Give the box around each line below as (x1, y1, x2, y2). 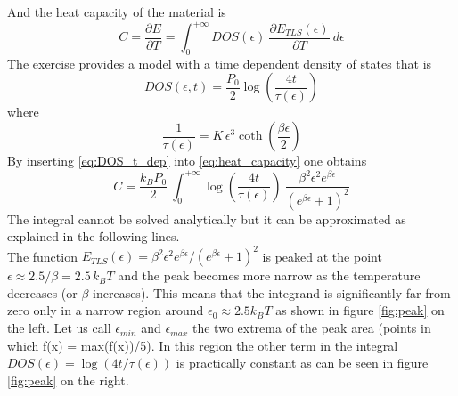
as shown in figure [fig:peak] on (275, 301, 445, 319)
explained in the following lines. (7, 227, 180, 246)
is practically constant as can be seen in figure (176, 353, 429, 372)
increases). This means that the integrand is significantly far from (93, 283, 451, 302)
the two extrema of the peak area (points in (192, 319, 431, 337)
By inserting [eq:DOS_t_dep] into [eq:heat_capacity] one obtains (7, 151, 367, 170)
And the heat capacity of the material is (7, 3, 226, 20)
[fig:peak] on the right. (7, 370, 129, 389)
